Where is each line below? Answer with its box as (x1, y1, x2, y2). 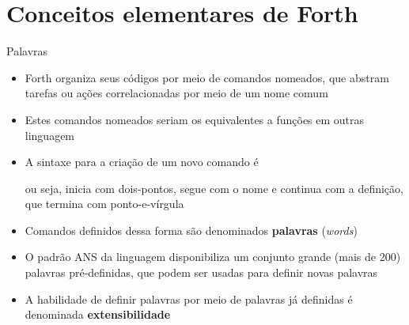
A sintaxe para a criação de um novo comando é (25, 153, 259, 170)
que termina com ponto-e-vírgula (25, 195, 184, 212)
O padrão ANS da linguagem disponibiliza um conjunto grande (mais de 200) (25, 248, 401, 265)
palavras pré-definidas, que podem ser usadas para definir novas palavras (25, 264, 378, 281)
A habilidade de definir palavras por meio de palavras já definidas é (25, 290, 353, 307)
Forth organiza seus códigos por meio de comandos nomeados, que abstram (25, 69, 389, 85)
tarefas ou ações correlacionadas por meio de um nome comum (25, 85, 328, 101)
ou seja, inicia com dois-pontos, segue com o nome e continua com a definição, (25, 180, 403, 196)
